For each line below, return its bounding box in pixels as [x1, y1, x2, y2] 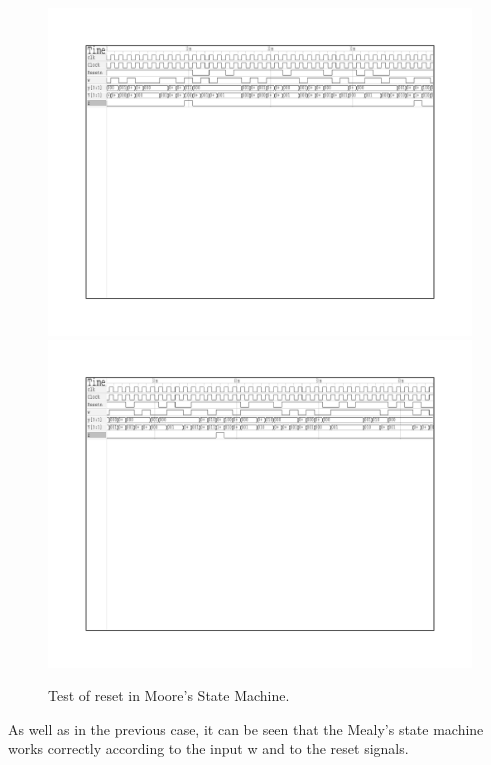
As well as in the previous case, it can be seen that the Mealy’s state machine [8, 718, 484, 739]
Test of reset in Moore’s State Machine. [48, 685, 290, 706]
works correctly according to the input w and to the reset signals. [8, 738, 409, 759]
